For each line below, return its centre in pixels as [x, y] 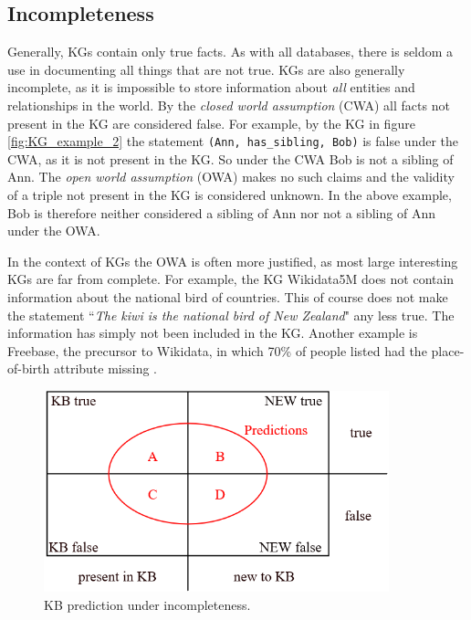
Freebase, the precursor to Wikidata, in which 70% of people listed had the [217, 350]
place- [448, 350]
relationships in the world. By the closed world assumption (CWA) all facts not [229, 105]
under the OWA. [54, 231]
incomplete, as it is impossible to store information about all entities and [211, 87]
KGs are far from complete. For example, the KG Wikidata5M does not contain [231, 279]
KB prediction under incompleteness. [147, 604]
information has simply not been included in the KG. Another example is [213, 333]
